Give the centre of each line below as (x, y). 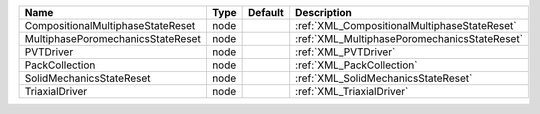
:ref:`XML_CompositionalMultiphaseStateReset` (406, 25)
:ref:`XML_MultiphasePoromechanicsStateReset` (409, 38)
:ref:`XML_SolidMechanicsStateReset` (384, 78)
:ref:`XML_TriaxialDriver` (352, 91)
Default (266, 12)
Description (323, 12)
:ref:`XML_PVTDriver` (345, 52)
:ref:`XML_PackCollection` (356, 65)
